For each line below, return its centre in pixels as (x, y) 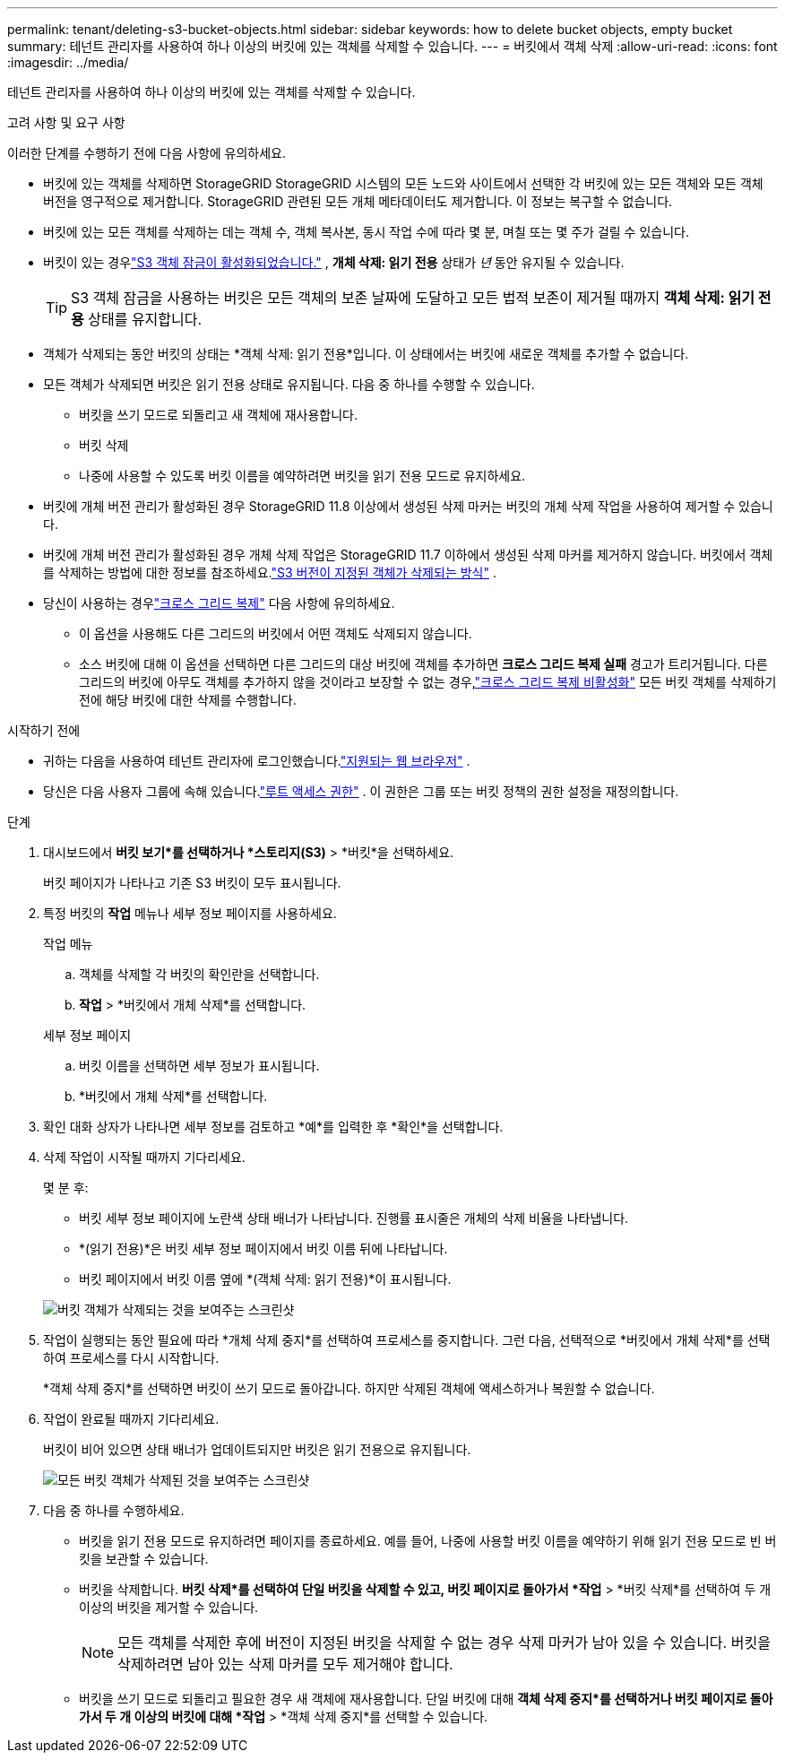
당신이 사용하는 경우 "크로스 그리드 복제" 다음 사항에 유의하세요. (219, 603)
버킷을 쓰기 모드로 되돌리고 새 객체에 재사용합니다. (219, 415)
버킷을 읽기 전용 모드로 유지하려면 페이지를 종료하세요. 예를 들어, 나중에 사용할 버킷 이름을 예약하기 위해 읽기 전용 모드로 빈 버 (428, 1541)
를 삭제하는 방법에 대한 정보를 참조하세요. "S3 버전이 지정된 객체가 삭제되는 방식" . (270, 572)
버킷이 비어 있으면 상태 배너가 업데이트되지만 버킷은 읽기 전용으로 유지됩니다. (257, 1449)
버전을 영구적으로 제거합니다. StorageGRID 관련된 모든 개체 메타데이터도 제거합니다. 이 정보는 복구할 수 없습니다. (358, 201)
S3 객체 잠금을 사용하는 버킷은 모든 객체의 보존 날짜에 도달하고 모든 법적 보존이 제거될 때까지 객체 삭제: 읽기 (413, 298)
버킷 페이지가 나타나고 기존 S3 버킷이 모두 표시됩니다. (192, 883)
